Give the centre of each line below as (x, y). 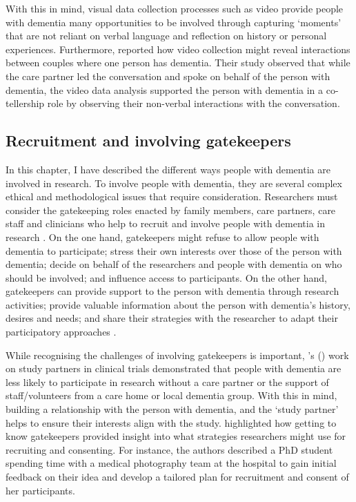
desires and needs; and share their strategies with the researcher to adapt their (172, 318)
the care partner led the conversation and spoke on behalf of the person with (168, 76)
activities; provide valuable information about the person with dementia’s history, (178, 304)
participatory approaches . (61, 332)
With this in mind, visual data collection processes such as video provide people (175, 8)
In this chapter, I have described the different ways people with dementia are (168, 169)
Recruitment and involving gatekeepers (148, 141)
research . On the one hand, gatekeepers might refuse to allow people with (162, 236)
